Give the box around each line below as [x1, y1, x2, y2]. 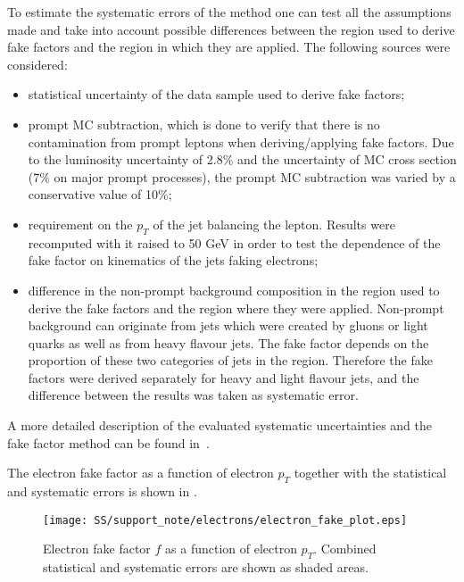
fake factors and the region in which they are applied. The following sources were [7, 37, 451, 56]
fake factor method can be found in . [7, 433, 210, 452]
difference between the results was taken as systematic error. [28, 386, 359, 404]
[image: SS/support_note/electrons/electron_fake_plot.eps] [43, 513, 408, 527]
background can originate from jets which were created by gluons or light [28, 316, 428, 335]
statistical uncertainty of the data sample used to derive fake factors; [28, 85, 405, 104]
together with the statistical [294, 463, 447, 482]
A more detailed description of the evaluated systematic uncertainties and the [7, 416, 433, 435]
